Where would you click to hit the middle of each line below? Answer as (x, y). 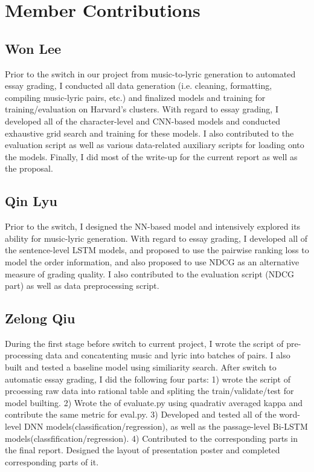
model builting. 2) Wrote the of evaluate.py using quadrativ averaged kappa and (154, 402)
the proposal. (29, 168)
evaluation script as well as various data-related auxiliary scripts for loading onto (155, 145)
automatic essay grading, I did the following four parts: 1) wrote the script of (148, 379)
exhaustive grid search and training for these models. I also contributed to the (149, 133)
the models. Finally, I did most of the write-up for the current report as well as (151, 156)
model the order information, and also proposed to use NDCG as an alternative (152, 261)
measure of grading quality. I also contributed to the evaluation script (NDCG (150, 273)
